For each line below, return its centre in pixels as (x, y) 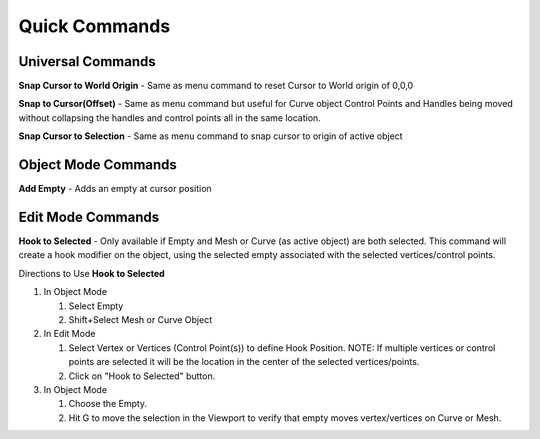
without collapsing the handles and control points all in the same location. (170, 117)
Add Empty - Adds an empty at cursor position (115, 189)
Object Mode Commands (97, 165)
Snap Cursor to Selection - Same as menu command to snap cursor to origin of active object (211, 136)
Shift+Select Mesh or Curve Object (140, 319)
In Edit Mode (69, 334)
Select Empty (96, 306)
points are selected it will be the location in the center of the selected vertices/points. (244, 362)
